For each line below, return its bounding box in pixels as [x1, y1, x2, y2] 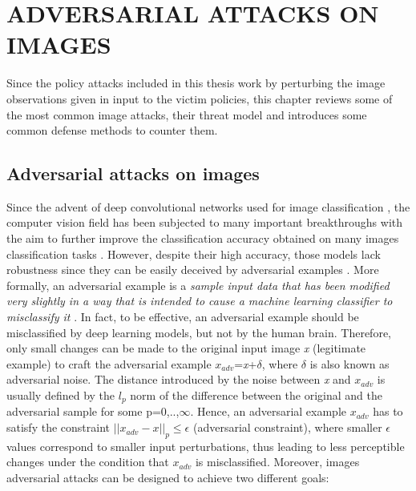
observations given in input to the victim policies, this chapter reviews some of [6, 90, 393, 107]
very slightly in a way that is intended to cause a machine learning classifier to [6, 292, 393, 309]
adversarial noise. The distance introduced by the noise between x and [6, 371, 351, 388]
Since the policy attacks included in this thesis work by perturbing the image [6, 74, 386, 91]
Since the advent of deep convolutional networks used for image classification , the [6, 198, 410, 215]
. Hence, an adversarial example [190, 403, 346, 420]
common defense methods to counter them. [6, 122, 218, 139]
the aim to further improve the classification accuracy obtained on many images [6, 230, 399, 247]
